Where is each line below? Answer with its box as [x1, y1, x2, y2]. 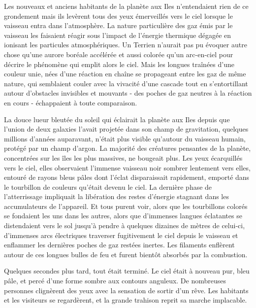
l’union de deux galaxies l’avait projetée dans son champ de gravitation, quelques [4, 124, 249, 134]
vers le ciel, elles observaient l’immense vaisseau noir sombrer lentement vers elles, [4, 162, 251, 172]
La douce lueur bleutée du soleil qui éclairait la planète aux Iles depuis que [4, 114, 230, 124]
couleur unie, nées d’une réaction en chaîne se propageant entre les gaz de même [4, 68, 246, 79]
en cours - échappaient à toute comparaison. [4, 97, 137, 107]
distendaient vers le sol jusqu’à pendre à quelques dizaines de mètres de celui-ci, [4, 220, 245, 231]
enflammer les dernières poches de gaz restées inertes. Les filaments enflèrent [4, 240, 235, 250]
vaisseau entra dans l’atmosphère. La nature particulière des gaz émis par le [4, 20, 233, 31]
